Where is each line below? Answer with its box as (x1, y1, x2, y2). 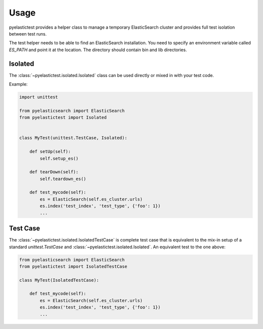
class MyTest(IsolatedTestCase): (19, 277, 99, 283)
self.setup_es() (39, 156, 79, 161)
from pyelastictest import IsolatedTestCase (19, 263, 128, 269)
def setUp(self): (29, 149, 71, 154)
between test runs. (9, 31, 47, 37)
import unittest (19, 94, 58, 100)
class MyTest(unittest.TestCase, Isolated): (19, 135, 128, 141)
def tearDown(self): (29, 169, 79, 175)
